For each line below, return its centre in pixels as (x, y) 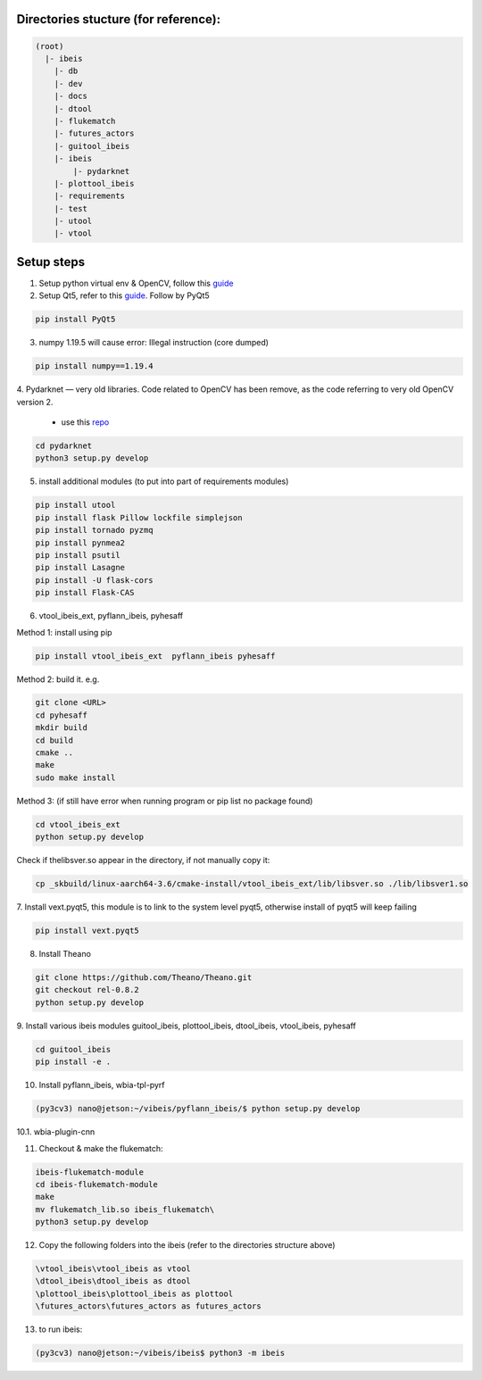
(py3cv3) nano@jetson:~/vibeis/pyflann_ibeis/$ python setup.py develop (198, 1109)
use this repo (85, 422)
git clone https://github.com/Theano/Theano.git (144, 978)
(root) (50, 46)
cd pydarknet (64, 446)
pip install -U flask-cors (94, 580)
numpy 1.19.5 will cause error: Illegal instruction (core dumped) (154, 343)
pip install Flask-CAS (85, 593)
